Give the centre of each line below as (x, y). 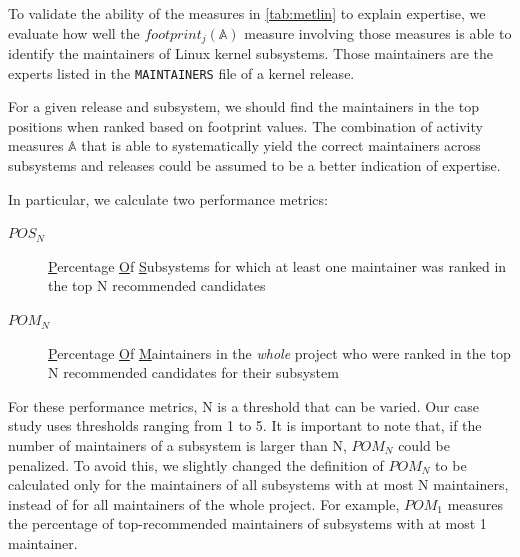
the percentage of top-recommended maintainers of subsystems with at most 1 (247, 523)
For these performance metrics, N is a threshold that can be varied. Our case (243, 405)
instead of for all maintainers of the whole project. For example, (204, 503)
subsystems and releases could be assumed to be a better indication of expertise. (254, 165)
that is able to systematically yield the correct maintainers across (281, 145)
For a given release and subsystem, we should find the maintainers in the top (243, 106)
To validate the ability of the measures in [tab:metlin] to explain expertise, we (247, 13)
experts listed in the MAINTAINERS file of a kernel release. (181, 72)
